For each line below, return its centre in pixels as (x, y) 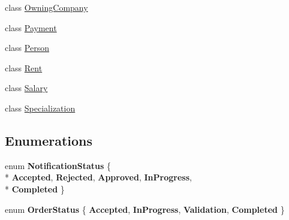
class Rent (24, 67)
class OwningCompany (46, 7)
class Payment (31, 27)
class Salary (26, 88)
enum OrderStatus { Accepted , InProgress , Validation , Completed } (145, 209)
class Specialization (40, 108)
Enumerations (49, 140)
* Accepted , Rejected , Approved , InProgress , (98, 177)
